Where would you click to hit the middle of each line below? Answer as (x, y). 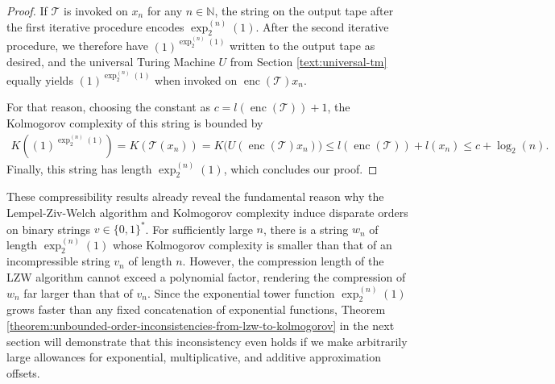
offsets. (23, 372)
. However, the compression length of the (283, 261)
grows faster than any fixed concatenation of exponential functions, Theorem (196, 309)
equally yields (40, 79)
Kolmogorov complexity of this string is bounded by (135, 122)
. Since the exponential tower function (241, 292)
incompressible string (58, 261)
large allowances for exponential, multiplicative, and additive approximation (194, 357)
